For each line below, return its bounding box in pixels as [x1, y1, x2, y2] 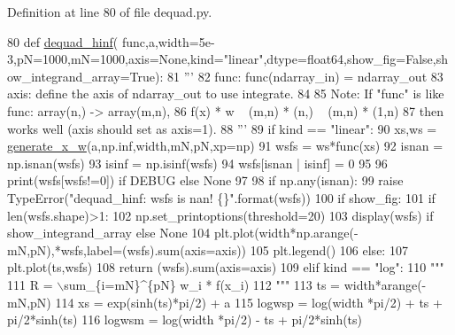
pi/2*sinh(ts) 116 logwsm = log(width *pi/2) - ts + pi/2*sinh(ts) [7, 310, 363, 329]
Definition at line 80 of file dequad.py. [7, 3, 212, 20]
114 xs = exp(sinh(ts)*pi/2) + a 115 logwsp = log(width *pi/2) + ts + [55, 292, 443, 311]
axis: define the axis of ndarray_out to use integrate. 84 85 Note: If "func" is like [7, 84, 444, 103]
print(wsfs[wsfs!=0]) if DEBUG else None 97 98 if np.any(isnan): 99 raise [7, 171, 404, 190]
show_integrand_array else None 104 [7, 223, 211, 242]
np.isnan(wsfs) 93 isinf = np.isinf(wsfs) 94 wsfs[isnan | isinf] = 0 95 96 [7, 153, 388, 172]
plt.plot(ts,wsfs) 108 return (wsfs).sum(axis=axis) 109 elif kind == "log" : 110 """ [7, 258, 444, 277]
